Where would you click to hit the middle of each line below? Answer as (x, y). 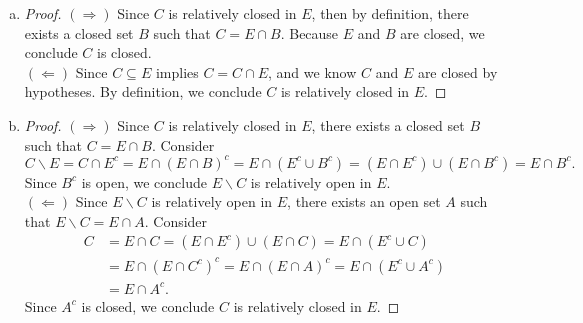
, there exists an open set (364, 201)
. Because (309, 32)
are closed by (457, 71)
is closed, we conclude (148, 305)
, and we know (312, 71)
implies (177, 71)
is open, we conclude (144, 181)
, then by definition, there (390, 13)
